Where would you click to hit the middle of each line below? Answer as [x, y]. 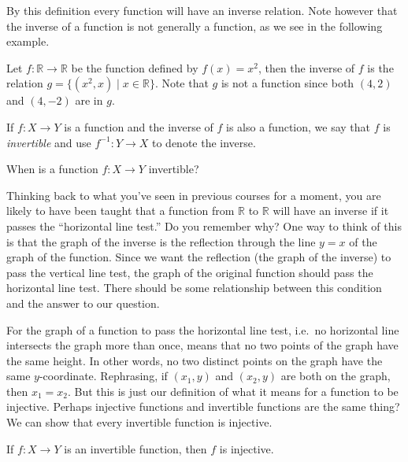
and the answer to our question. [83, 303]
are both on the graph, [336, 376]
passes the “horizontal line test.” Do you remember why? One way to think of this [204, 225]
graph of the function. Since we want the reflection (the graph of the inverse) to [199, 257]
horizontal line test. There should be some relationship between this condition [194, 288]
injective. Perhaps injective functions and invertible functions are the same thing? [203, 407]
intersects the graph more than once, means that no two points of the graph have [202, 345]
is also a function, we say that [299, 126]
